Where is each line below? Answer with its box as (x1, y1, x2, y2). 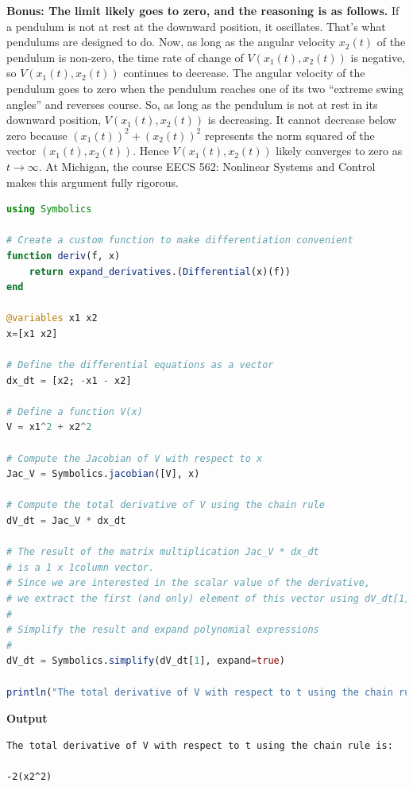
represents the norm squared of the (204, 126, 375, 143)
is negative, (350, 48, 406, 65)
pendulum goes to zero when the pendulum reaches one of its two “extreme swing (6, 79, 404, 96)
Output (6, 710, 48, 727)
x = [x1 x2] (6, 328, 58, 339)
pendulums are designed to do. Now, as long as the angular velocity (6, 33, 336, 50)
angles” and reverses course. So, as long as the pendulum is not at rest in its (6, 95, 378, 112)
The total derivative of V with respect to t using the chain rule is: (6, 739, 393, 751)
